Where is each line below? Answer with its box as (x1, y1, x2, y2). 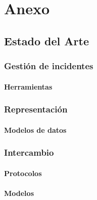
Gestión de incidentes (4, 60, 93, 72)
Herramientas (4, 81, 53, 92)
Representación (4, 103, 68, 116)
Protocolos (4, 167, 42, 178)
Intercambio (4, 146, 54, 159)
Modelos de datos (4, 124, 67, 135)
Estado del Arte (4, 33, 89, 48)
